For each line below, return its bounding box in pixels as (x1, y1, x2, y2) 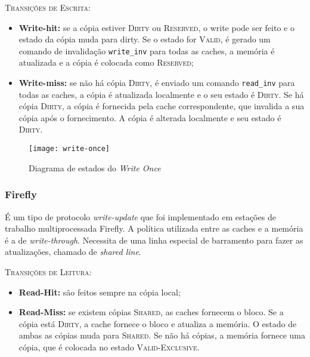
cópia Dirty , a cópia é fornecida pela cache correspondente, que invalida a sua (18, 100, 305, 112)
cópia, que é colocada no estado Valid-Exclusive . (18, 340, 200, 353)
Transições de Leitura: (5, 265, 92, 278)
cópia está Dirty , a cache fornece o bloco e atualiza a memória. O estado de (18, 317, 297, 330)
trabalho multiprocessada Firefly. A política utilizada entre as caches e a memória (5, 222, 303, 235)
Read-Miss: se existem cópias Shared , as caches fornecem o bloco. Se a (18, 306, 284, 318)
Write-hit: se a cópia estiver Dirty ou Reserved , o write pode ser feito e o (18, 21, 294, 33)
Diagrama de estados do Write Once (29, 161, 161, 174)
